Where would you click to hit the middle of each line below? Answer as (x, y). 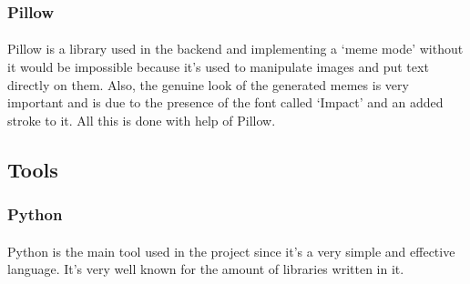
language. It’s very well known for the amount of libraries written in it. (206, 269)
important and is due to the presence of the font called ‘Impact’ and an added (225, 102)
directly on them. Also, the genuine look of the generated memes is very (208, 84)
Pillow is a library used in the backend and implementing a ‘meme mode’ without (235, 49)
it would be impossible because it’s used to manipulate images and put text (218, 67)
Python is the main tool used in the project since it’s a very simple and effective (231, 251)
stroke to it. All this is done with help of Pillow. (142, 120)
